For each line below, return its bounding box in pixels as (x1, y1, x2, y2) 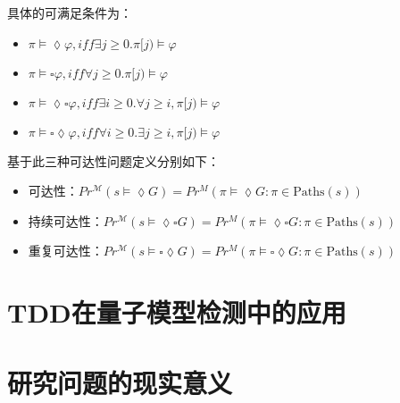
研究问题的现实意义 (7, 364, 233, 400)
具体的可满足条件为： (7, 4, 132, 21)
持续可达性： (28, 211, 104, 230)
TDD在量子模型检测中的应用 (7, 294, 346, 331)
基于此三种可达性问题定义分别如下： (7, 151, 220, 170)
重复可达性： (28, 241, 104, 260)
